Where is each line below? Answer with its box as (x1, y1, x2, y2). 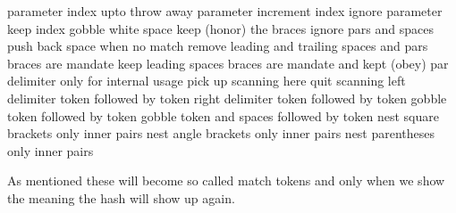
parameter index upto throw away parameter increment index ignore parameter (7, 2, 443, 20)
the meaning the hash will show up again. (7, 188, 235, 207)
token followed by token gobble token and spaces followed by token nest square (7, 106, 439, 125)
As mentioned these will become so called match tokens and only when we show (7, 171, 445, 190)
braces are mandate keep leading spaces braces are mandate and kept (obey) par (7, 53, 449, 72)
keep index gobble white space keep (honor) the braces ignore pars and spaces (7, 19, 434, 37)
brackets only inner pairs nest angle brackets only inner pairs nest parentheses (7, 124, 435, 143)
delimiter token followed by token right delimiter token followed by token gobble (7, 88, 447, 107)
